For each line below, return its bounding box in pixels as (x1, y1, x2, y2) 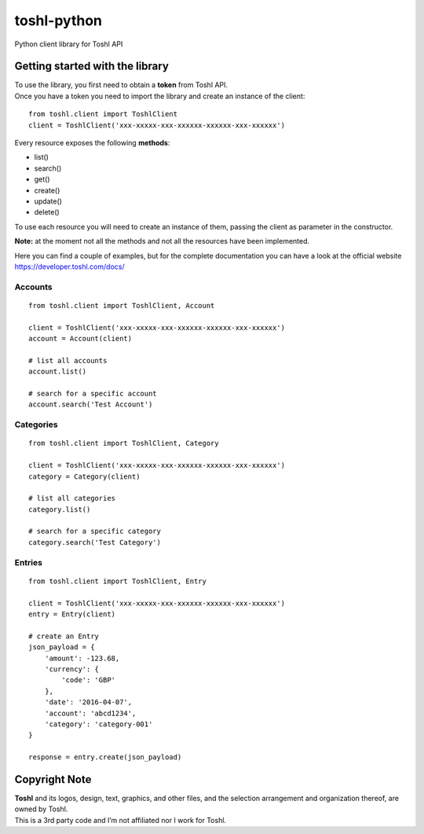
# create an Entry (28, 631, 100, 641)
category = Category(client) (28, 472, 141, 481)
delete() (34, 208, 60, 217)
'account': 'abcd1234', (44, 708, 137, 718)
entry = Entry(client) (28, 609, 116, 619)
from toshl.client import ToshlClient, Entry (28, 576, 207, 586)
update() (34, 197, 63, 206)
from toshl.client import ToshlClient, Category (28, 439, 219, 448)
